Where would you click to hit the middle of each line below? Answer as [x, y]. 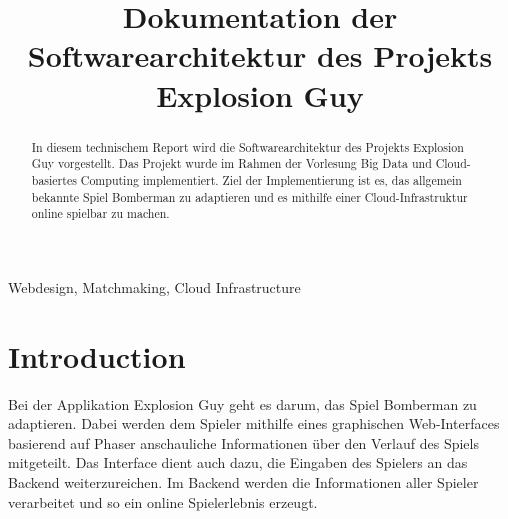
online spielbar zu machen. [100, 213]
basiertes [54, 179]
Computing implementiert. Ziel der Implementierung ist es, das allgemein [271, 179]
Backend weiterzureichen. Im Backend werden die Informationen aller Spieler [243, 481]
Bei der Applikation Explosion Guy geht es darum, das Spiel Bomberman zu [242, 403]
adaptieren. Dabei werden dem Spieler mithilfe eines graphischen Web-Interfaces [254, 423]
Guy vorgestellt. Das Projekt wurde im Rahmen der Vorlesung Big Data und [231, 163]
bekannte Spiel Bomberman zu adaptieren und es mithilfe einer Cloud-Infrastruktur [249, 196]
